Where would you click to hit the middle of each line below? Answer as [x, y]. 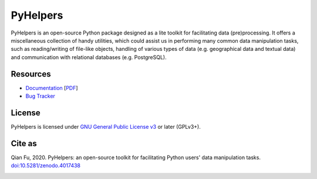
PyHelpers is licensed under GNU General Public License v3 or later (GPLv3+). [106, 126]
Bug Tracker [41, 96]
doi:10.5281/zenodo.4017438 [46, 166]
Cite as [24, 143]
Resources [31, 74]
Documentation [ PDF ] [52, 88]
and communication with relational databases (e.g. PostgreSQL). [89, 57]
